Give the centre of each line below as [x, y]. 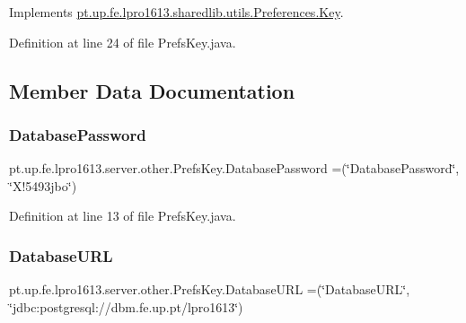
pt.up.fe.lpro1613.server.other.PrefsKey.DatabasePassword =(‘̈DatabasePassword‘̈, [234, 168]
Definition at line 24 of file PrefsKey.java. [123, 42]
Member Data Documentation [152, 90]
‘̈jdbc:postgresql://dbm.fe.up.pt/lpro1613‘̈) [126, 306]
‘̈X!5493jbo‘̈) [43, 185]
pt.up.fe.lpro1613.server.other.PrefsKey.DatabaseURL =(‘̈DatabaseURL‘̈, [210, 289]
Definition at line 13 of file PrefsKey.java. [123, 216]
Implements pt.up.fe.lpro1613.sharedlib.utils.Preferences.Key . [176, 12]
